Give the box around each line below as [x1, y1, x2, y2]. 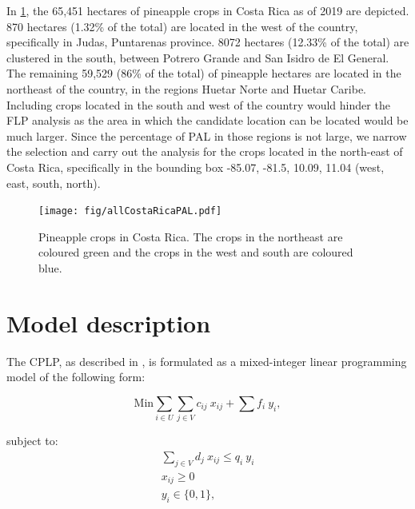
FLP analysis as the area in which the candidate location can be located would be [6, 112, 409, 129]
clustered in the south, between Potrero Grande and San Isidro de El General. [6, 49, 389, 66]
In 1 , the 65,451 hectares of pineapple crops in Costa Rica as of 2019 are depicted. [6, 2, 409, 18]
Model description [6, 306, 211, 339]
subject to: [6, 432, 58, 449]
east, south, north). [6, 174, 101, 191]
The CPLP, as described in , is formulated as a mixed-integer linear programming [6, 352, 407, 369]
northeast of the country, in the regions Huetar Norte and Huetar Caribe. [6, 80, 367, 97]
